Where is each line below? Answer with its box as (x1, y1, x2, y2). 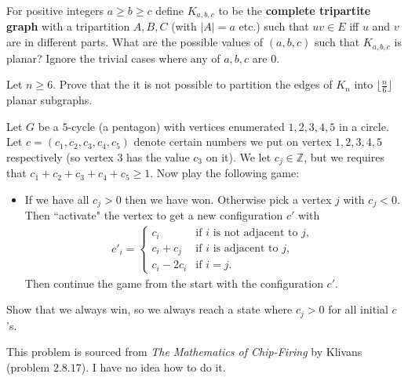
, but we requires (304, 148, 384, 165)
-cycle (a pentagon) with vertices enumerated (67, 118, 285, 134)
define (155, 2, 184, 18)
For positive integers (6, 2, 104, 18)
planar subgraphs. (6, 91, 93, 107)
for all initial (328, 301, 388, 317)
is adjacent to (213, 242, 279, 254)
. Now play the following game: (150, 165, 300, 181)
